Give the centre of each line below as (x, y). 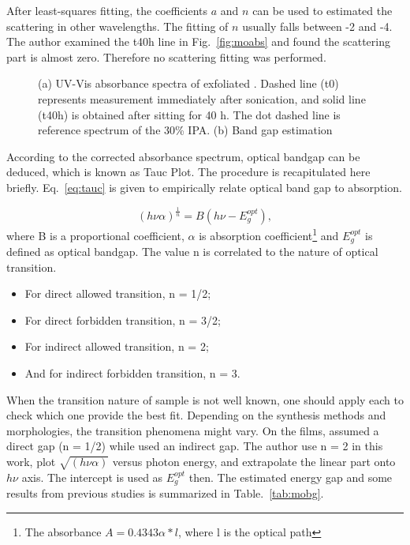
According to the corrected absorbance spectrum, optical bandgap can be (183, 156)
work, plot (31, 461)
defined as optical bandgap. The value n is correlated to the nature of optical (192, 251)
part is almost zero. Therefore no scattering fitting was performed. (166, 56)
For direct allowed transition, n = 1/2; (118, 293)
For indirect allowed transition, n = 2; (117, 346)
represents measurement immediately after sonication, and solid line (202, 98)
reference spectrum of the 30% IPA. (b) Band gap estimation (185, 130)
